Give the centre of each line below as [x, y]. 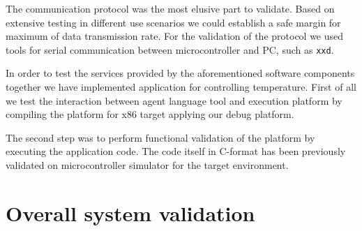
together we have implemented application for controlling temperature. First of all [181, 87]
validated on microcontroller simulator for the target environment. [147, 165]
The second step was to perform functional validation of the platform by [160, 137]
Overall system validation [130, 213]
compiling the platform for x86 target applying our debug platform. [150, 114]
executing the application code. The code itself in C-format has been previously [176, 151]
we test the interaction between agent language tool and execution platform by [174, 100]
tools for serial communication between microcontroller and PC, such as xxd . [170, 49]
